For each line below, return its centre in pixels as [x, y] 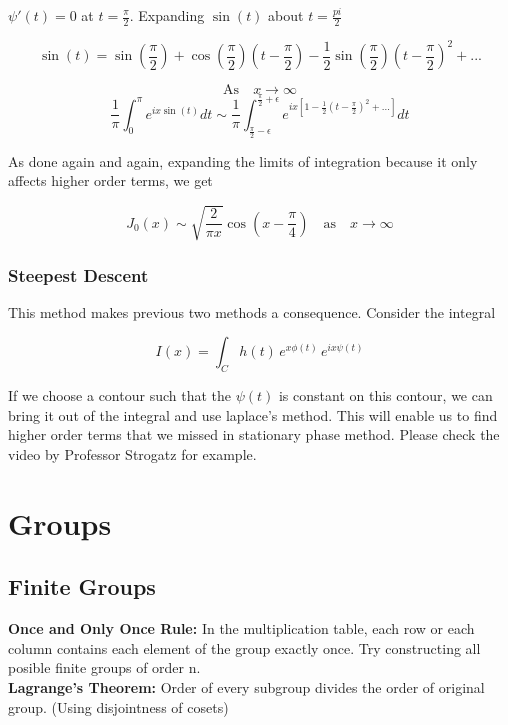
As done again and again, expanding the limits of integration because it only [243, 160]
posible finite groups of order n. [104, 667]
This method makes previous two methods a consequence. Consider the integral [252, 311]
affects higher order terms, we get [110, 180]
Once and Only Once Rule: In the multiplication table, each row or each [241, 628]
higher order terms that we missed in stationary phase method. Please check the [254, 434]
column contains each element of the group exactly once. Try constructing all [244, 647]
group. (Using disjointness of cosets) [118, 706]
